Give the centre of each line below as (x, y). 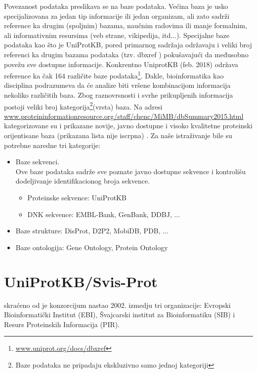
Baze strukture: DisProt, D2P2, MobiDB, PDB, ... (92, 231)
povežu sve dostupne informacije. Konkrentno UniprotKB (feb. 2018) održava (121, 64)
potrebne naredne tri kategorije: (52, 145)
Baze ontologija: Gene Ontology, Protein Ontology (92, 247)
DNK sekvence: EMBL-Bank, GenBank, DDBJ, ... (104, 214)
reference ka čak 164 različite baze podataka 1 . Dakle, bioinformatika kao (114, 75)
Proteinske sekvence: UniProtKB (77, 197)
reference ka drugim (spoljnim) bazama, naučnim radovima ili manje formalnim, (126, 25)
